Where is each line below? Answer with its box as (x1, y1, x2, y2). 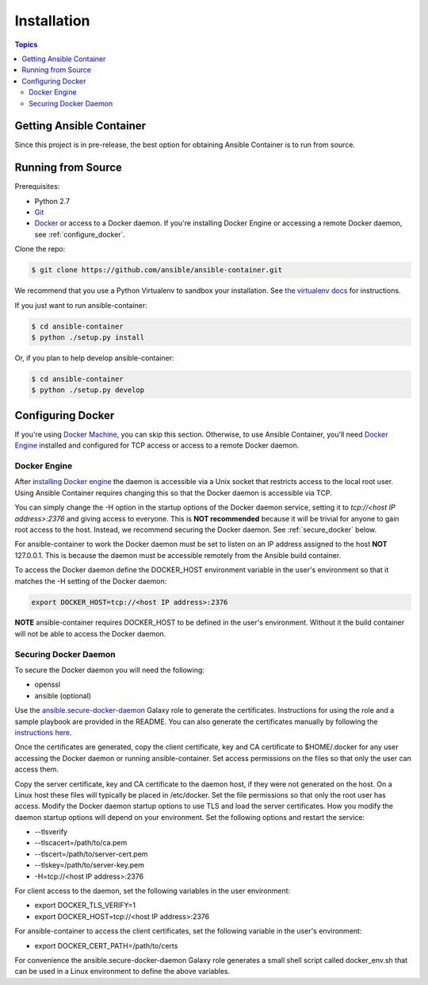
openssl (34, 679, 61, 690)
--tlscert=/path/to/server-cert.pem (34, 849, 148, 859)
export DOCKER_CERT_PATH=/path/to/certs (34, 941, 178, 950)
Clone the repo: (14, 244, 66, 254)
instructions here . (14, 727, 72, 737)
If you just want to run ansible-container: (14, 300, 148, 310)
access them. (14, 764, 59, 774)
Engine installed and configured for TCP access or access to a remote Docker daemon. (14, 441, 300, 450)
